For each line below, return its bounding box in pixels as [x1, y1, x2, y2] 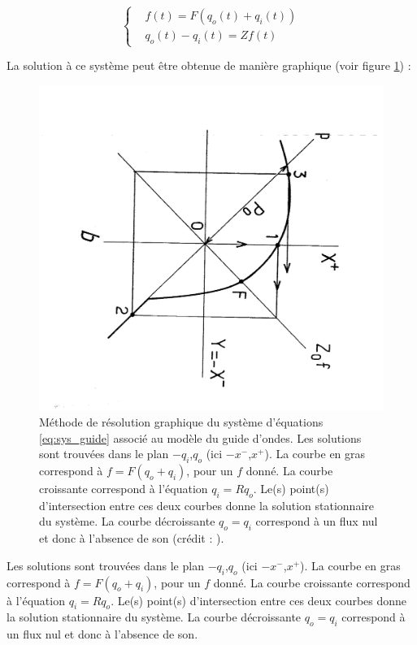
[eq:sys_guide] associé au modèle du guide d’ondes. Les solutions [39, 429, 362, 446]
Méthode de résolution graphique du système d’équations [39, 413, 324, 430]
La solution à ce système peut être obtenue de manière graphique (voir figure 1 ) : [7, 57, 411, 74]
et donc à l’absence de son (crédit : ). [39, 530, 224, 547]
